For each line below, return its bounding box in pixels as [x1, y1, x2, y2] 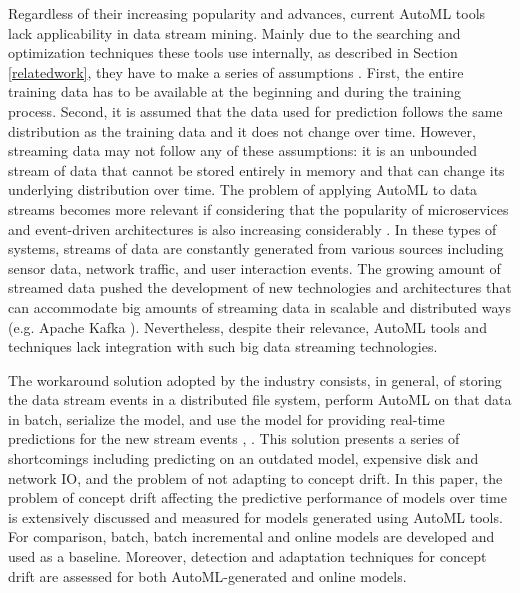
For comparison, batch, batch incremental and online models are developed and [8, 526, 495, 547]
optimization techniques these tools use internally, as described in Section [8, 42, 458, 63]
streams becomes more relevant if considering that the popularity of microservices [8, 198, 509, 219]
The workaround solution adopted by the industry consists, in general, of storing [8, 369, 502, 390]
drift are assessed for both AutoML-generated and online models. [8, 565, 407, 586]
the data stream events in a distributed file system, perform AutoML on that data [8, 389, 512, 410]
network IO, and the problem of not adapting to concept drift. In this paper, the [8, 467, 503, 488]
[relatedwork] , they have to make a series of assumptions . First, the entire [8, 61, 464, 82]
